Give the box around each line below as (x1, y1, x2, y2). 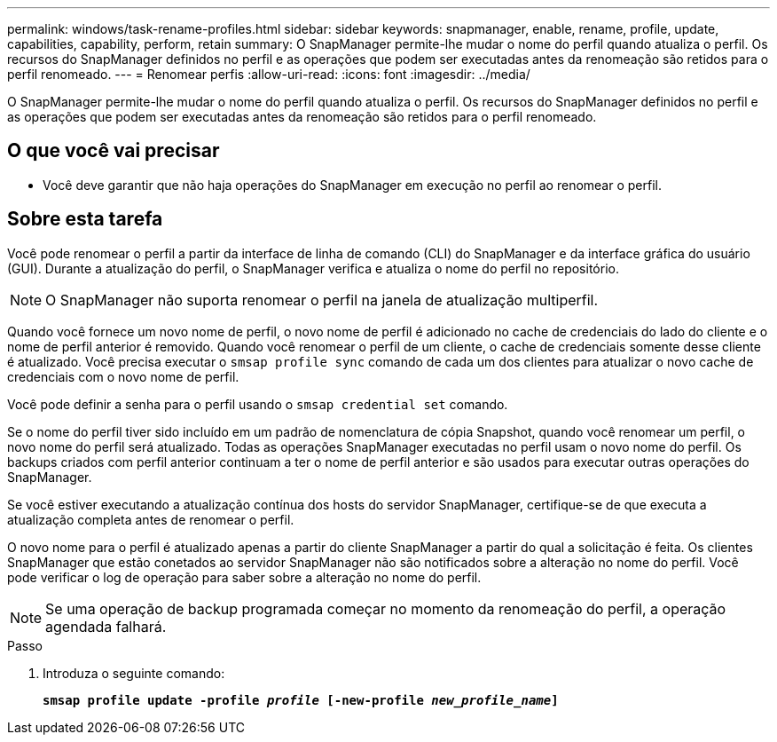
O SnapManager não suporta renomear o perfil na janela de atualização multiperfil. (45, 290, 599, 309)
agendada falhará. (45, 617, 167, 635)
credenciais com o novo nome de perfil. (7, 368, 239, 384)
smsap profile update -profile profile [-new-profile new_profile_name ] (43, 692, 559, 707)
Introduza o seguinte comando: (43, 665, 225, 681)
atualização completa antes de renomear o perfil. (7, 511, 294, 527)
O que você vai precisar (7, 139, 220, 162)
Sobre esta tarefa (7, 208, 163, 231)
